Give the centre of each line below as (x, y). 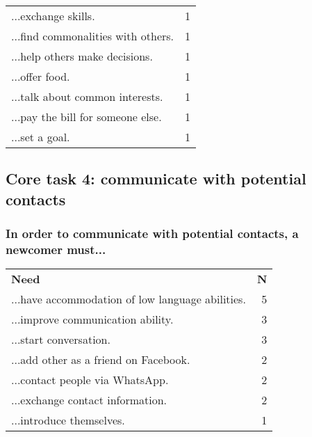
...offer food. (41, 76)
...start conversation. (61, 340)
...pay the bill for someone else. (87, 117)
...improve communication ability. (92, 319)
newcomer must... (56, 249)
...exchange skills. (53, 16)
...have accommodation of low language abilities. (129, 299)
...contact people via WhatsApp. (90, 380)
